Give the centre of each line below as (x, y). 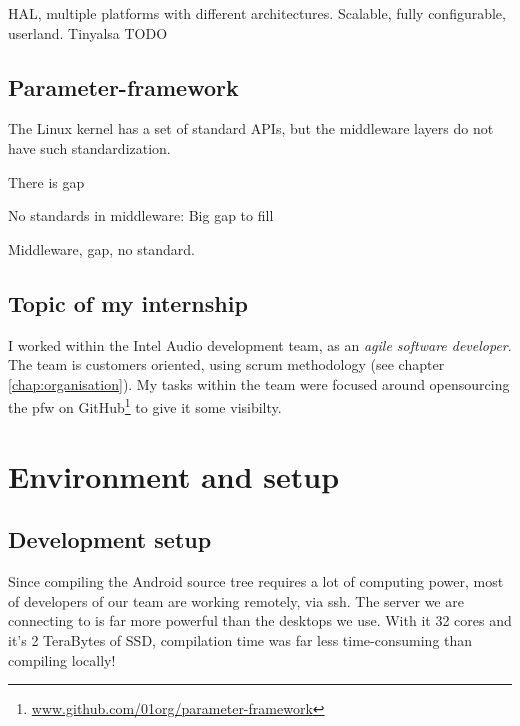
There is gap (46, 181)
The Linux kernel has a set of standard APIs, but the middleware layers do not (251, 128)
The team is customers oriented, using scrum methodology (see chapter (226, 364)
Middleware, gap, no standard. (101, 248)
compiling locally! (62, 659)
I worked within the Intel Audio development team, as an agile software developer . (260, 344)
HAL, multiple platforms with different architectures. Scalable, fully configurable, (257, 13)
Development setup (110, 539)
